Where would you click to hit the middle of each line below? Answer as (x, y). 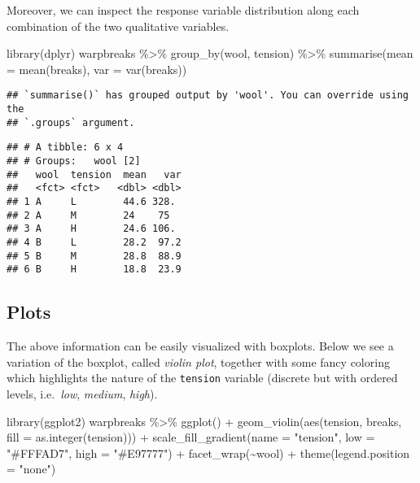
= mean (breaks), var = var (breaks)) (97, 69)
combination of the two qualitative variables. (118, 26)
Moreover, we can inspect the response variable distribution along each (183, 10)
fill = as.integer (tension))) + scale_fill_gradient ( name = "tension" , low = (191, 437)
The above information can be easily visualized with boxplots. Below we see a (200, 346)
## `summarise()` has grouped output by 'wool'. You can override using (208, 96)
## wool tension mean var (94, 174)
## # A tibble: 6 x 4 (65, 148)
